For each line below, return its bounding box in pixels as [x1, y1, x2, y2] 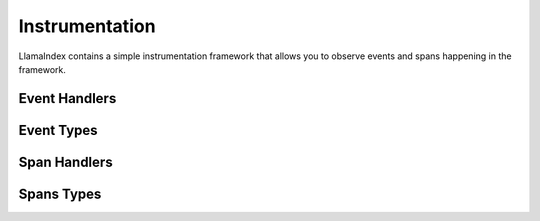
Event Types [18, 121, 99, 139]
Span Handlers [18, 153, 114, 170]
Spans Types [18, 185, 102, 202]
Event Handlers [18, 90, 117, 107]
